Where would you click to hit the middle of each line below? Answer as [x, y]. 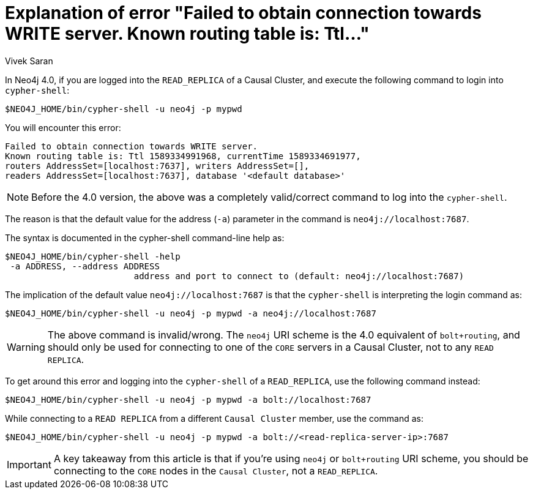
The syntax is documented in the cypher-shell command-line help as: [145, 238]
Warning [26, 347]
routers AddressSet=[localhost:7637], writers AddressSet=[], [157, 166]
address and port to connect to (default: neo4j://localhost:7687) [299, 276]
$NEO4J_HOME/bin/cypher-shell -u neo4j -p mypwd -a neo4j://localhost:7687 [191, 313]
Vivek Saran [29, 61]
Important [29, 464]
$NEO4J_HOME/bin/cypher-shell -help [93, 256]
